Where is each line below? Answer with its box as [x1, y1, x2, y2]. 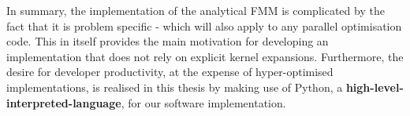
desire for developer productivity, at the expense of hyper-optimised [6, 63, 334, 80]
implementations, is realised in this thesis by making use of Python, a [6, 78, 343, 95]
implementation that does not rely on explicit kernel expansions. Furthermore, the [6, 48, 404, 64]
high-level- [345, 78, 404, 95]
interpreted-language [6, 94, 121, 111]
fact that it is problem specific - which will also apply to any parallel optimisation [6, 17, 402, 34]
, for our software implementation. [121, 94, 286, 111]
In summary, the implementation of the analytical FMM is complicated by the [6, 2, 385, 18]
